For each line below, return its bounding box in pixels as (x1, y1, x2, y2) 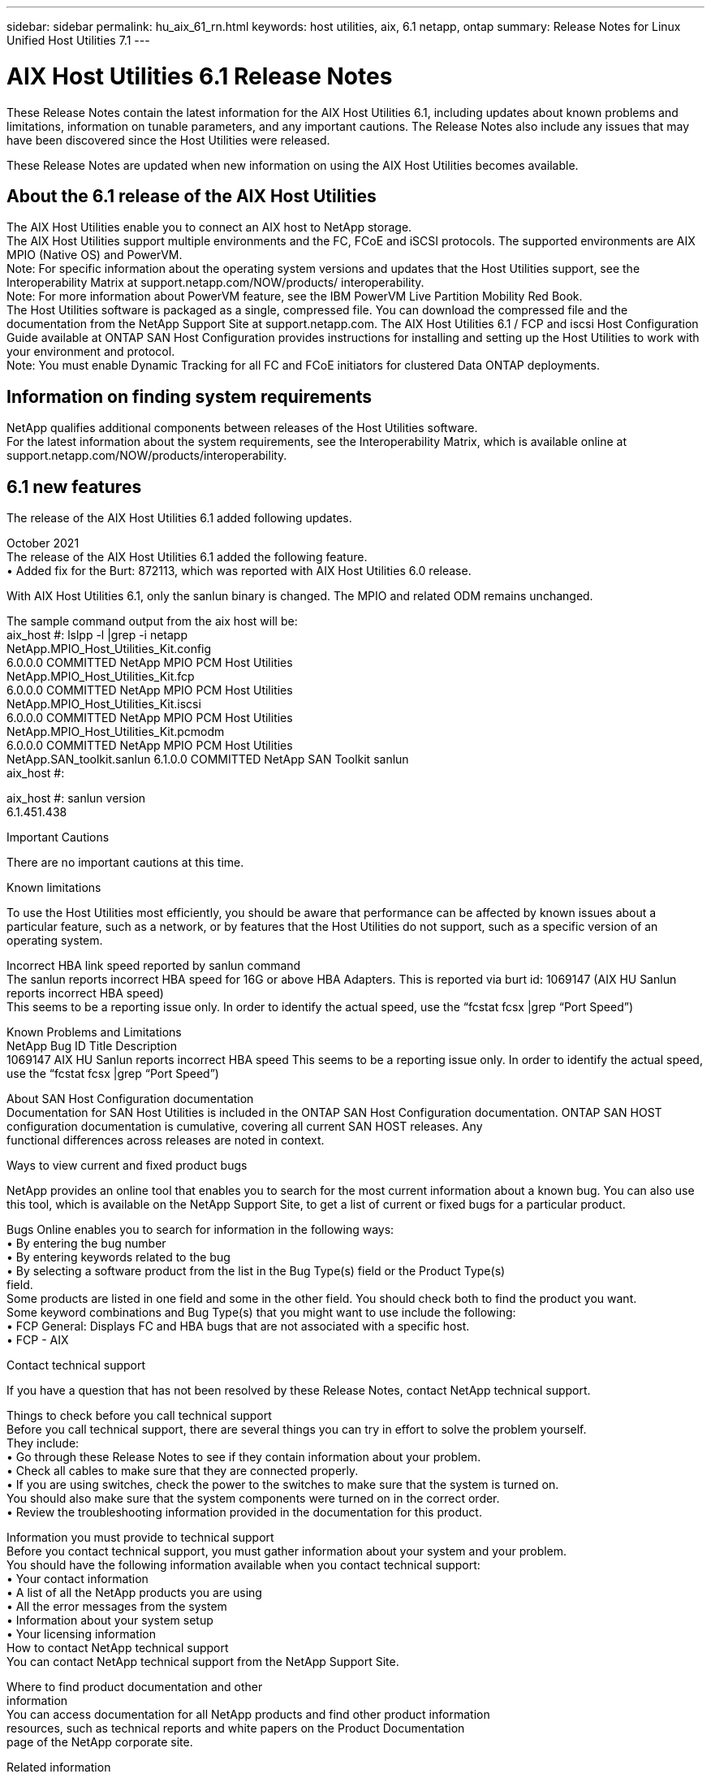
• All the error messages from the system (6, 1599, 227, 1614)
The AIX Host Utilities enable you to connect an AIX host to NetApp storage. (6, 220, 412, 235)
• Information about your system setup (6, 1613, 213, 1628)
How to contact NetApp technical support (6, 1641, 229, 1655)
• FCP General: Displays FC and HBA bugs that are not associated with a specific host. (6, 1319, 470, 1334)
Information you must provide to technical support (6, 1530, 274, 1545)
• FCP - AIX (6, 1333, 69, 1348)
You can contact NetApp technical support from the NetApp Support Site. (6, 1655, 399, 1669)
